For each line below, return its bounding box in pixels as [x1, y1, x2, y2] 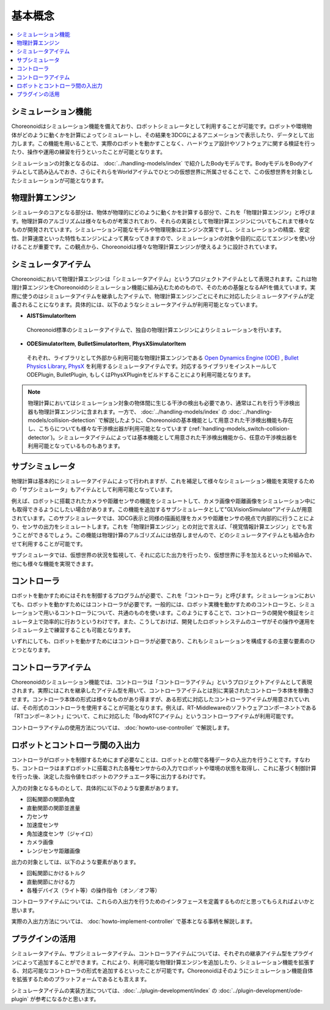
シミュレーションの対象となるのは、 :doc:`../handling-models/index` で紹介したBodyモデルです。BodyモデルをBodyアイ [11, 159, 314, 167]
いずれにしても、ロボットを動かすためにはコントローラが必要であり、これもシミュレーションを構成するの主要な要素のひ [11, 638, 316, 645]
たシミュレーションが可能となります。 [11, 176, 107, 184]
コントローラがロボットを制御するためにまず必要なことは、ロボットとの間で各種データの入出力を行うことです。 [11, 756, 295, 763]
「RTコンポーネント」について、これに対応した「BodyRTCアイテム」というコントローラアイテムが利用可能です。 [11, 712, 297, 720]
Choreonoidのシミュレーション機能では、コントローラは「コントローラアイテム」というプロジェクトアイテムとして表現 [11, 678, 313, 685]
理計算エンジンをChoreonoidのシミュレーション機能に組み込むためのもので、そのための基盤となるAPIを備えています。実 [11, 284, 316, 291]
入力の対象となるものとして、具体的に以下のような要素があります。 [11, 784, 182, 791]
